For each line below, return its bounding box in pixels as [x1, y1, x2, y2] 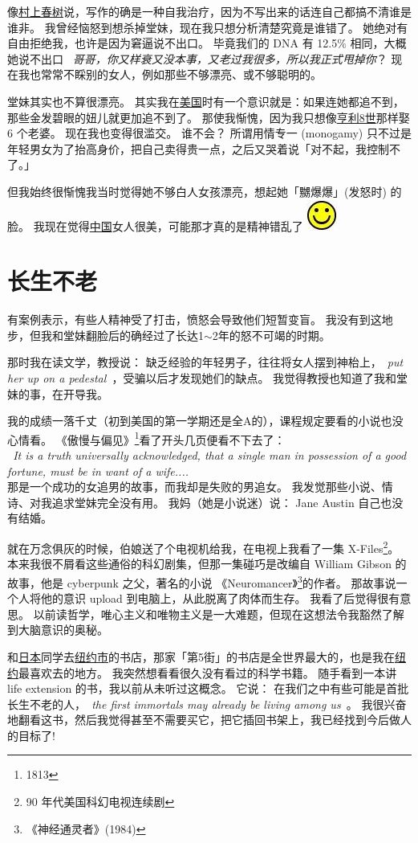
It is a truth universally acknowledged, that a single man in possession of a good [13, 447, 407, 464]
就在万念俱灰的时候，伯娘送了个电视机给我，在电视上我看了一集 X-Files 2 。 [7, 538, 400, 556]
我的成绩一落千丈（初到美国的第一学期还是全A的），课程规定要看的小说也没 [7, 412, 404, 429]
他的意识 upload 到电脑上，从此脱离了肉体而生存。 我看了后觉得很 [40, 590, 389, 607]
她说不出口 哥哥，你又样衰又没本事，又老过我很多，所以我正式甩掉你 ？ [7, 50, 388, 67]
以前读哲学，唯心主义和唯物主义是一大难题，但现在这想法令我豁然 [33, 605, 382, 622]
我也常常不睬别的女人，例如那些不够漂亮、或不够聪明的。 [18, 66, 322, 83]
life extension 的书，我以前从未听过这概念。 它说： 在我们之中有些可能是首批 [7, 680, 409, 697]
